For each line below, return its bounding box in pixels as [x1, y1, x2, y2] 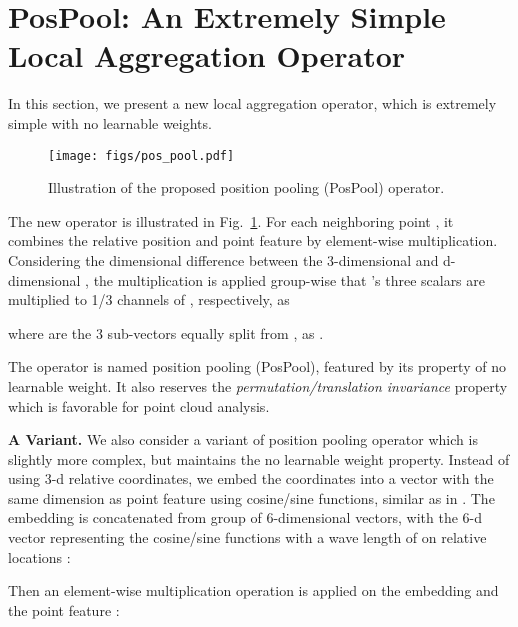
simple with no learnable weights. [8, 112, 212, 133]
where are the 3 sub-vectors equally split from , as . [8, 322, 324, 343]
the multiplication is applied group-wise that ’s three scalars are [93, 269, 486, 290]
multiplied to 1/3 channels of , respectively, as [8, 289, 290, 310]
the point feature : [8, 599, 120, 620]
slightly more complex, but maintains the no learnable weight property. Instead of [8, 448, 510, 469]
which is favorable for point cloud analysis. [8, 395, 270, 416]
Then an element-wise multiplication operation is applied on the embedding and [8, 580, 499, 601]
